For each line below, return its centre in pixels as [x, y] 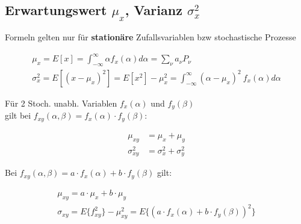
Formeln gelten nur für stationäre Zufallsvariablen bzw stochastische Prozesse [150, 37]
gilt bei [18, 115]
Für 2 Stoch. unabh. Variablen [61, 103]
